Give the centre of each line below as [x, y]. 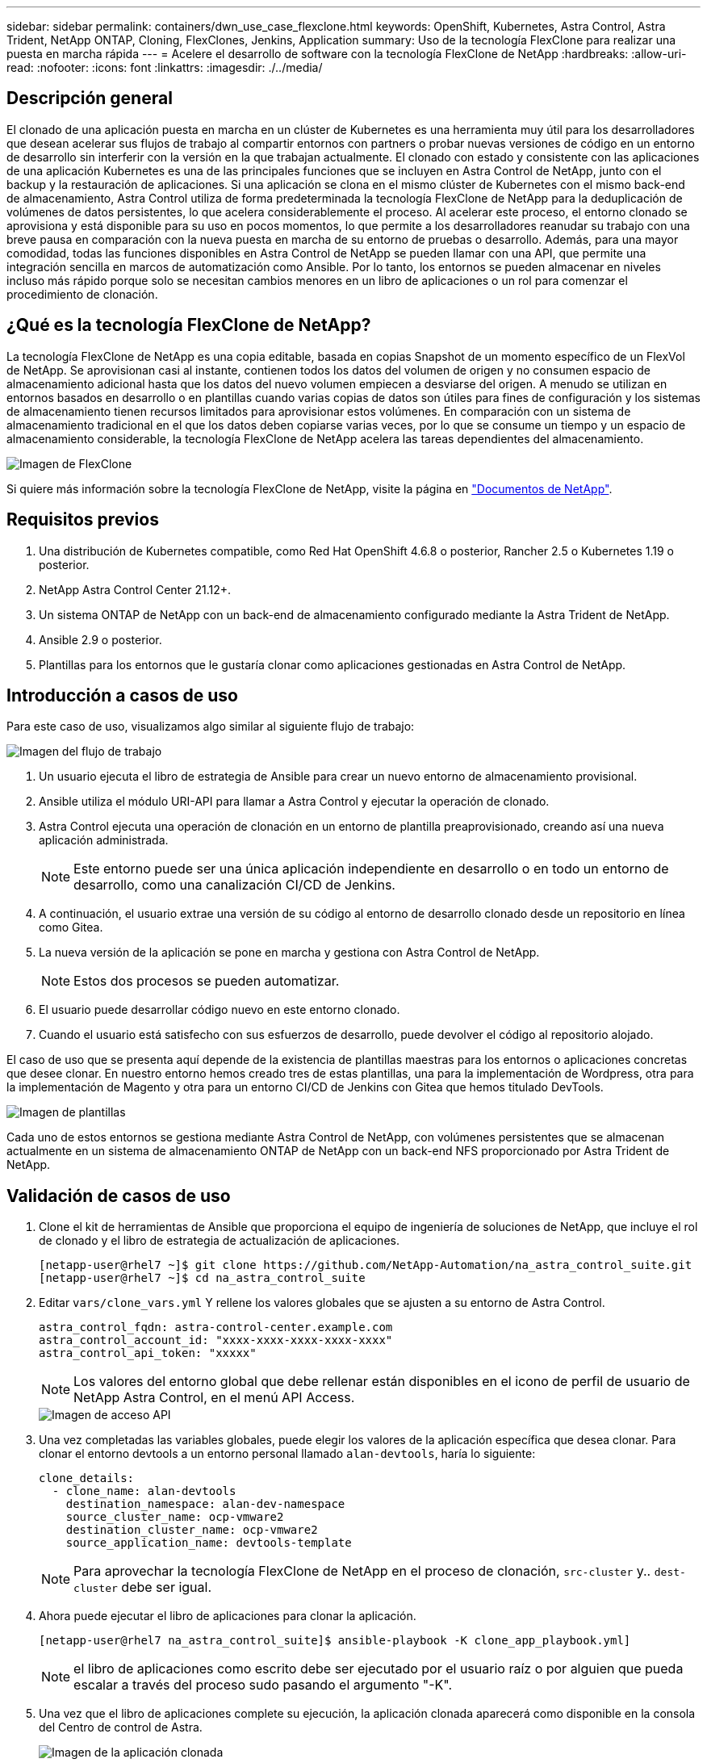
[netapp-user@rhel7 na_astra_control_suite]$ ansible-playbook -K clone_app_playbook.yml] [335, 1641]
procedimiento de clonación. [82, 294]
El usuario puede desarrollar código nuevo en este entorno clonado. [220, 1010]
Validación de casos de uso [119, 1196]
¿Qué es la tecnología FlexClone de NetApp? [189, 325]
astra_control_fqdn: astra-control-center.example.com [216, 1327]
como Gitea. [71, 928]
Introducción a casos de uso [122, 695]
